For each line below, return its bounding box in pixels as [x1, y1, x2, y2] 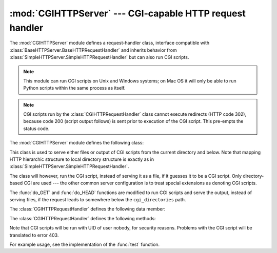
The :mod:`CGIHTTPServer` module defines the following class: [9, 140, 144, 146]
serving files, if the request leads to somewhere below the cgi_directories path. [9, 196, 186, 202]
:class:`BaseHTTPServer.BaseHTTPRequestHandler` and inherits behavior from [9, 47, 177, 53]
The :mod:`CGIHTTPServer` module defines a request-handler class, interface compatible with [9, 40, 210, 46]
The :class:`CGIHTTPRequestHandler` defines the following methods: [9, 215, 156, 221]
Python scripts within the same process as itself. [23, 85, 126, 91]
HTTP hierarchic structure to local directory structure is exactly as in [9, 156, 154, 162]
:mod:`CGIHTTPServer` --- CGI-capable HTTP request [9, 8, 246, 19]
